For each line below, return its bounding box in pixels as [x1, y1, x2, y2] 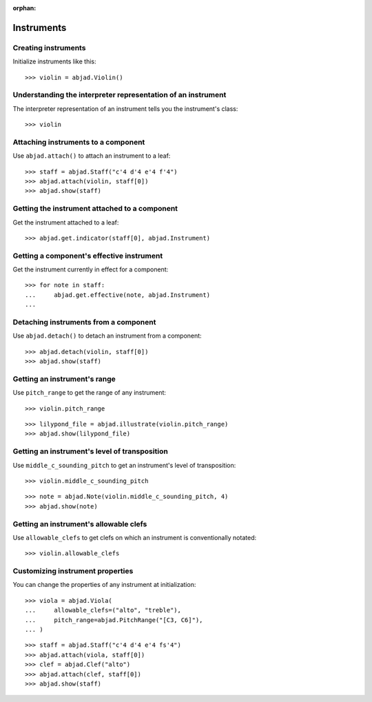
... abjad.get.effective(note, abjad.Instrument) [25, 291, 210, 299]
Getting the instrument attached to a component [12, 204, 178, 214]
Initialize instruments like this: [12, 57, 96, 65]
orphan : [12, 4, 37, 12]
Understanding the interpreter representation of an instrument [12, 90, 227, 100]
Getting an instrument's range [12, 374, 116, 384]
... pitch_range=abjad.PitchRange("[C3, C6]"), [25, 616, 203, 623]
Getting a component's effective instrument [12, 251, 163, 260]
